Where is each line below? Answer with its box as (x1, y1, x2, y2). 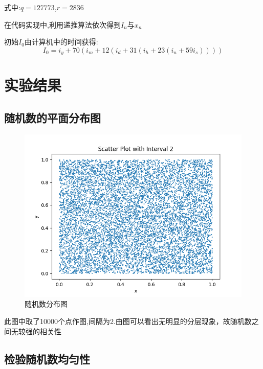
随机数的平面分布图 (4, 110, 101, 125)
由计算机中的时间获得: (24, 36, 98, 47)
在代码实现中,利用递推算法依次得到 (4, 19, 121, 30)
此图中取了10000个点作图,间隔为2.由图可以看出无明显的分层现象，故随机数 (4, 316, 252, 326)
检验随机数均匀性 (4, 351, 90, 366)
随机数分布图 (25, 298, 68, 309)
